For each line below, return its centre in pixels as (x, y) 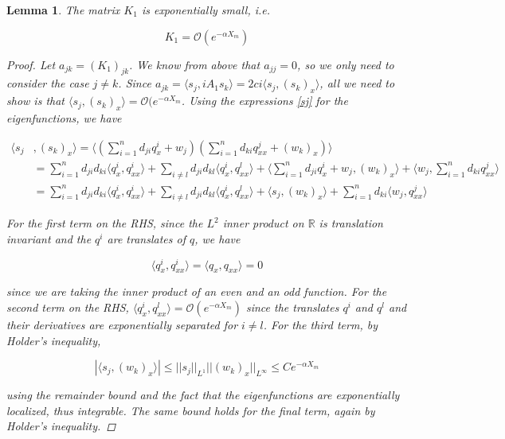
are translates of (146, 239)
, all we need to (357, 83)
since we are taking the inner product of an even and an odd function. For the (197, 291)
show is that (35, 101)
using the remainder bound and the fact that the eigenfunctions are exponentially (203, 395)
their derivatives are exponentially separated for (122, 325)
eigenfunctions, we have (64, 117)
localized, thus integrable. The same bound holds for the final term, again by (191, 410)
